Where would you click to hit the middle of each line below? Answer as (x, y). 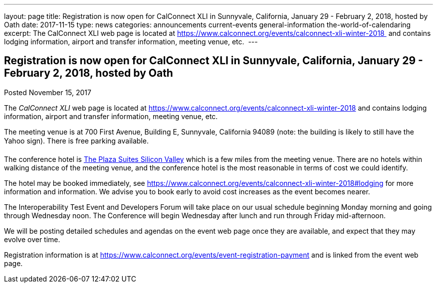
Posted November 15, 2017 (48, 92)
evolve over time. (32, 239)
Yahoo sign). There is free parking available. (76, 141)
